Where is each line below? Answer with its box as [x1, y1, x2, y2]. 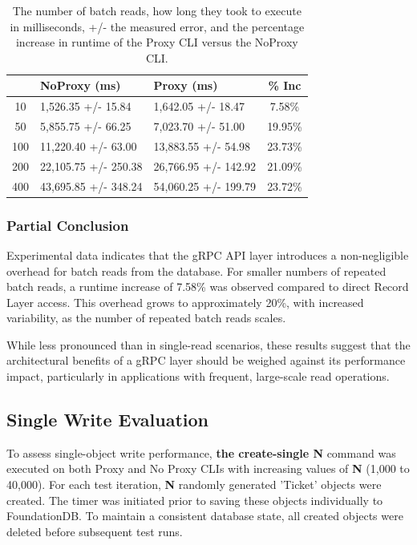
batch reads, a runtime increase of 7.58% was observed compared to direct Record [6, 278, 409, 295]
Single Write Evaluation [6, 407, 208, 432]
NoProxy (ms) [40, 77, 121, 94]
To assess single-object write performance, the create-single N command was [6, 444, 396, 461]
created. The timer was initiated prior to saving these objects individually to [6, 491, 383, 508]
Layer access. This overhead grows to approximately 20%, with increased [6, 293, 364, 310]
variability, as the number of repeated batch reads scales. [6, 309, 286, 326]
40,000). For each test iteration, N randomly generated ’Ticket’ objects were [6, 476, 382, 493]
